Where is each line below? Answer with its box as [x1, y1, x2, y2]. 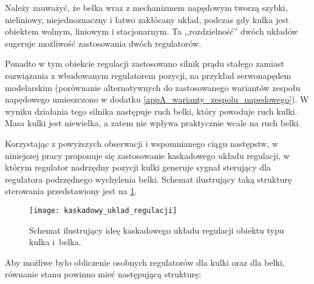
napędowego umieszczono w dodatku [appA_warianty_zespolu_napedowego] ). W [5, 93, 309, 106]
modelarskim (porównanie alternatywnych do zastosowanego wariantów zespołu [5, 81, 301, 93]
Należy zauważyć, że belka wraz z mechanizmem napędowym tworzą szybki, [5, 1, 288, 13]
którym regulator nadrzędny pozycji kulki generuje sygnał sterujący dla [5, 161, 271, 174]
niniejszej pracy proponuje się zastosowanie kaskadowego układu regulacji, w [5, 149, 290, 161]
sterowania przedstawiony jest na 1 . [5, 184, 137, 197]
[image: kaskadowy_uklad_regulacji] [29, 206, 177, 215]
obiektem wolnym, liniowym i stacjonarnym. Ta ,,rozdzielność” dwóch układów [5, 25, 298, 38]
